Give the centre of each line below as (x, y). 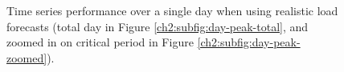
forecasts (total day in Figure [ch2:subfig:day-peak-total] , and (158, 26)
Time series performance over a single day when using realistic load (172, 10)
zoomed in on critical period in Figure (100, 42)
